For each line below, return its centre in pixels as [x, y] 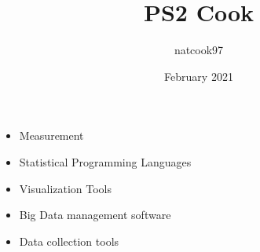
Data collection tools [69, 241]
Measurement [51, 135]
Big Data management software [95, 215]
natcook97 [199, 50]
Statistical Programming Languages [105, 161]
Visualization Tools [66, 188]
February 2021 [199, 76]
